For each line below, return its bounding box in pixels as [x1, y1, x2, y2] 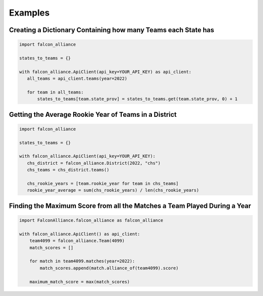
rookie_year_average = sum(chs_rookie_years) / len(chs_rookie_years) [27, 187, 199, 193]
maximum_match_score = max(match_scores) [29, 279, 130, 284]
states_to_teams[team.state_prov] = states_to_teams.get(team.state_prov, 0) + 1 [37, 96, 238, 102]
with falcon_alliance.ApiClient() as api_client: [19, 231, 140, 237]
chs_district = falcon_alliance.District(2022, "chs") [27, 160, 161, 166]
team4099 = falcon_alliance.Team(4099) [29, 238, 125, 243]
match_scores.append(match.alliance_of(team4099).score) [39, 265, 179, 271]
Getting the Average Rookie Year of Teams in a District [9, 110, 177, 119]
